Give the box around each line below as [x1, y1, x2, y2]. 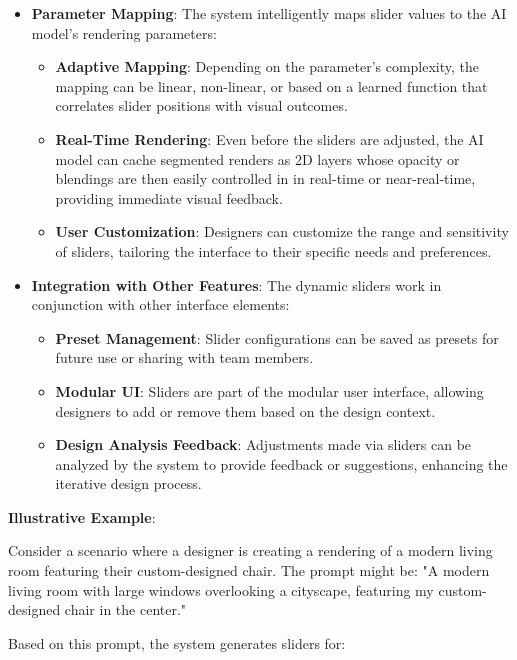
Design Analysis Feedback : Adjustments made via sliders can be [55, 434, 472, 455]
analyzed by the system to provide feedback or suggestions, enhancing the [55, 453, 508, 474]
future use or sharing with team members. [55, 347, 314, 368]
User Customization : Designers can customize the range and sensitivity [55, 221, 509, 242]
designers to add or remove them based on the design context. [55, 400, 436, 421]
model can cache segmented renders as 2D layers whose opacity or [55, 148, 460, 169]
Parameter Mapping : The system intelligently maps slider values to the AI [31, 3, 507, 23]
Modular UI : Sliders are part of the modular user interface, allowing [55, 380, 484, 401]
